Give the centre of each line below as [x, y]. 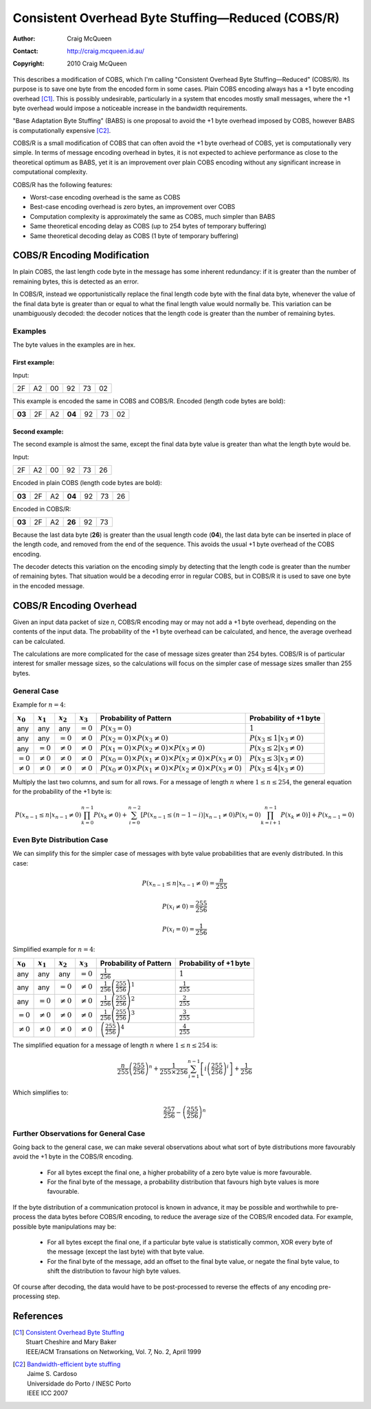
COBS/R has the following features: [63, 184]
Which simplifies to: [41, 1092]
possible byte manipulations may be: [65, 1226]
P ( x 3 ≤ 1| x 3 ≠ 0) [277, 739]
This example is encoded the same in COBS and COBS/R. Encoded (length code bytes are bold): [149, 401]
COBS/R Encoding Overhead [75, 605]
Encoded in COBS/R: [42, 508]
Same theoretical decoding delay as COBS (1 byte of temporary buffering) [134, 236]
